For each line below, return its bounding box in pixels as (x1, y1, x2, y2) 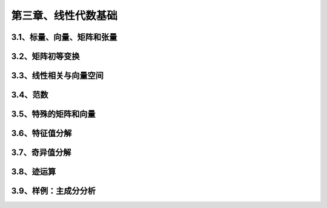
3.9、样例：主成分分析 (11, 186, 96, 196)
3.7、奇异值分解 (11, 148, 71, 158)
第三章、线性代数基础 (11, 9, 118, 22)
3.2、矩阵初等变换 (11, 51, 80, 61)
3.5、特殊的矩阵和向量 (11, 109, 96, 119)
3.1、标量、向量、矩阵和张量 (11, 32, 117, 42)
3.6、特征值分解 (11, 128, 72, 139)
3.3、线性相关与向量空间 (11, 71, 104, 81)
